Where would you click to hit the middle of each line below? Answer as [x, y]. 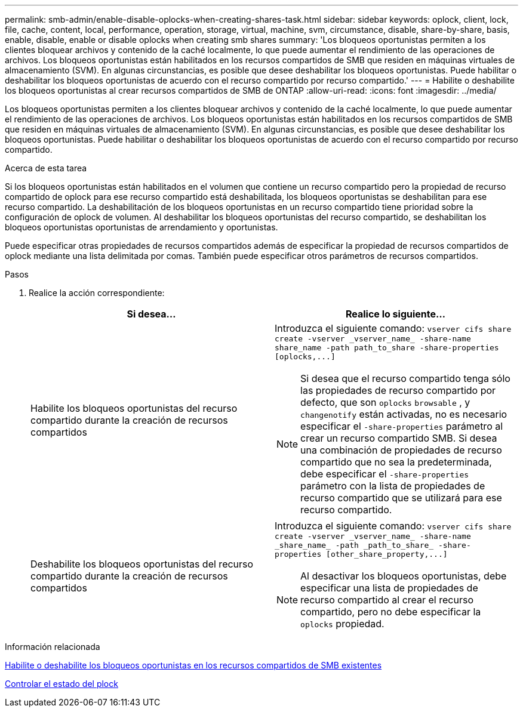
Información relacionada [53, 647]
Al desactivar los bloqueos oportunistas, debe [404, 576]
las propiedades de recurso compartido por [398, 390]
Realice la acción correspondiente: [97, 293]
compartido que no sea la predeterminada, [396, 462]
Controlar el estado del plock [61, 684]
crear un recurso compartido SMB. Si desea [399, 438]
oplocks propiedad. [342, 624]
